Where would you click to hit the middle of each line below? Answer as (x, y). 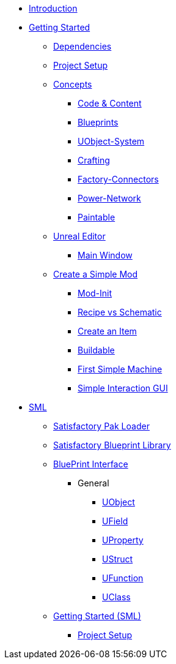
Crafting (94, 160)
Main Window (105, 255)
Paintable (97, 217)
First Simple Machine (120, 369)
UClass (116, 597)
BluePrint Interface (91, 464)
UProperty (123, 540)
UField (115, 521)
